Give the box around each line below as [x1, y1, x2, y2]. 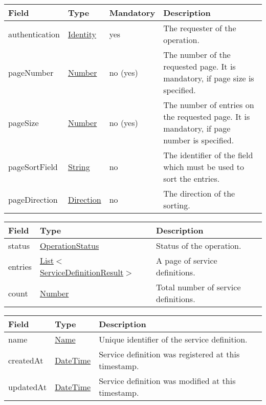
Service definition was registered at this [99, 348, 240, 360]
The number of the [163, 49, 231, 60]
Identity [68, 28, 97, 40]
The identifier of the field [163, 149, 253, 161]
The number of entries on [163, 99, 254, 111]
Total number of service [156, 281, 241, 293]
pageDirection [8, 193, 58, 205]
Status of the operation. [156, 240, 241, 251]
